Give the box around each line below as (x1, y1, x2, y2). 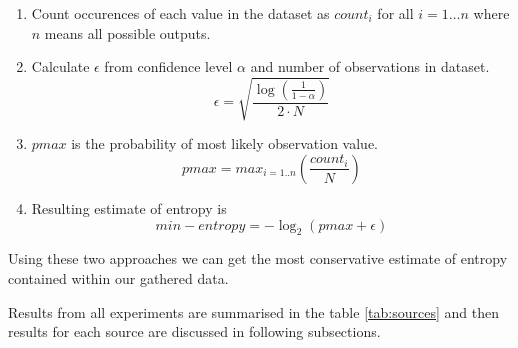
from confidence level (104, 56, 233, 77)
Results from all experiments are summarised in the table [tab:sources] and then (8, 301, 499, 322)
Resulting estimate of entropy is (31, 197, 227, 218)
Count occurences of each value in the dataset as (31, 3, 330, 23)
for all (377, 3, 414, 23)
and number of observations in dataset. (250, 56, 490, 77)
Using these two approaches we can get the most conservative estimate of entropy (8, 248, 508, 269)
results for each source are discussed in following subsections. (8, 321, 381, 342)
